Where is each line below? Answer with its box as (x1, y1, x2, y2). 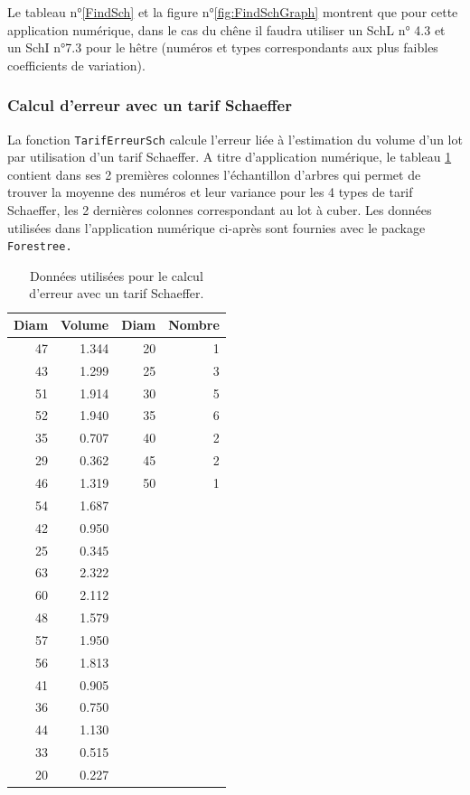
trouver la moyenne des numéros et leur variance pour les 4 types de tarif (7, 182, 413, 201)
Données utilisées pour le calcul (29, 266, 203, 285)
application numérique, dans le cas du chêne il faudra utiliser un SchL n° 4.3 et (7, 20, 446, 39)
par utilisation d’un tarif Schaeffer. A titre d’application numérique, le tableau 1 (7, 147, 452, 166)
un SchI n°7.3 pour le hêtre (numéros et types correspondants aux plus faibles (7, 38, 438, 57)
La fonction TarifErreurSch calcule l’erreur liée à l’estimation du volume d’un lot (7, 129, 463, 148)
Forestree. (7, 240, 72, 254)
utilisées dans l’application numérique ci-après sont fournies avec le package (7, 218, 426, 237)
